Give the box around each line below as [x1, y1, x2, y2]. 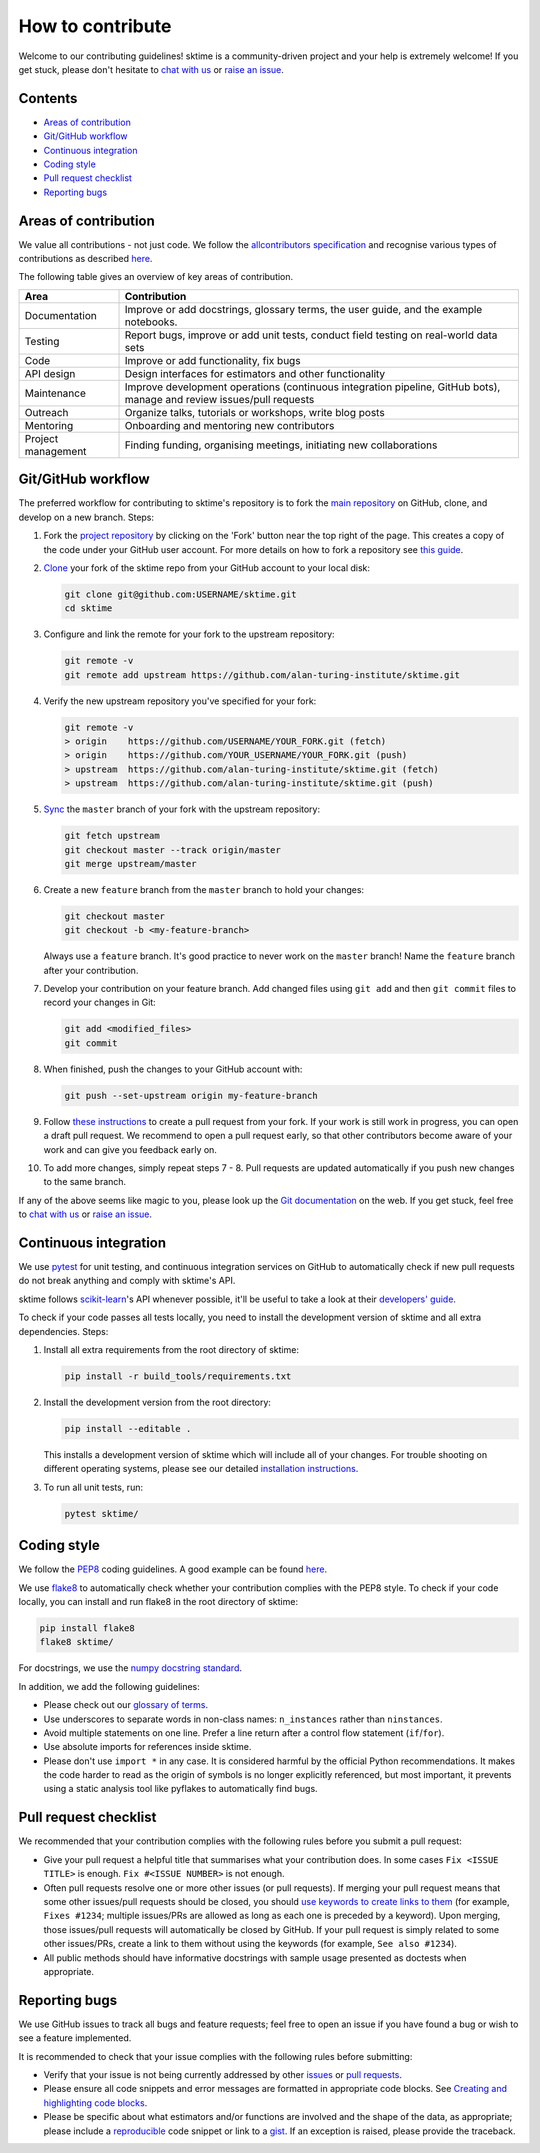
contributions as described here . [18, 253, 153, 265]
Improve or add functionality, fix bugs [124, 353, 301, 367]
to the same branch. [43, 1176, 127, 1188]
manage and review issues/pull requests [124, 392, 315, 406]
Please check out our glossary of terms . [43, 1699, 209, 1711]
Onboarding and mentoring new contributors [124, 418, 335, 432]
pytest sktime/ [64, 1508, 139, 1519]
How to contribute [18, 15, 172, 37]
